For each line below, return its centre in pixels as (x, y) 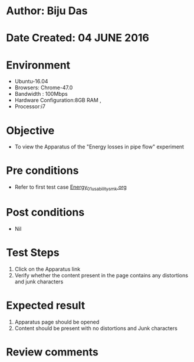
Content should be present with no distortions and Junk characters (96, 328)
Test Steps (33, 253)
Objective (30, 130)
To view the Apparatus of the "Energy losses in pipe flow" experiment (99, 147)
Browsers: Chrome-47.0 (44, 88)
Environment (38, 65)
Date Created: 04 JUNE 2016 (78, 38)
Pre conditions (42, 171)
